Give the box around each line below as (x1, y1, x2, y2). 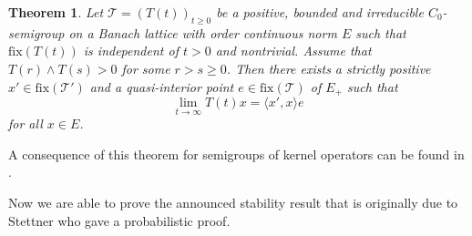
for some (121, 58, 170, 77)
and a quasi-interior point (89, 77, 234, 96)
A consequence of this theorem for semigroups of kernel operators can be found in (8, 144, 465, 163)
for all (8, 114, 43, 133)
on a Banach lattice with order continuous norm (68, 23, 337, 42)
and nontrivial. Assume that (215, 41, 372, 60)
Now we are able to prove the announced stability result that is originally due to (8, 193, 458, 212)
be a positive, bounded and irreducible (216, 3, 424, 21)
